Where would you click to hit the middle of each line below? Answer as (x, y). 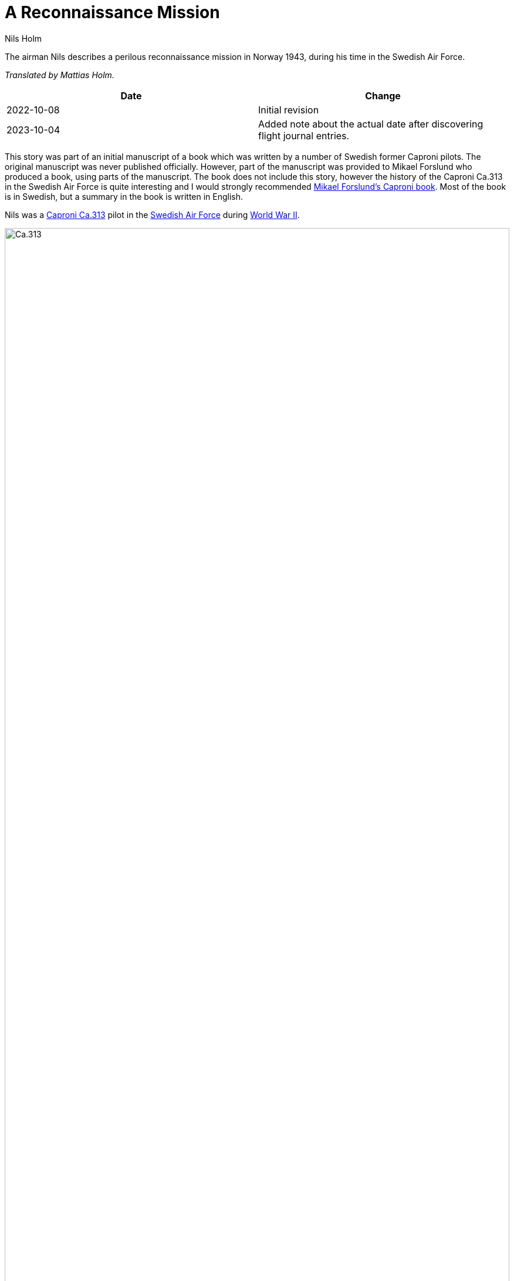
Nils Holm (23, 38)
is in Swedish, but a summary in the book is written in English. (124, 196)
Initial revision (289, 110)
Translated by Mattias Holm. (60, 75)
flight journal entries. (304, 135)
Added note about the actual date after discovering (371, 124)
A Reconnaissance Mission (112, 12)
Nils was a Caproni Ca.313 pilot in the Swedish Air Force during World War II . (152, 214)
